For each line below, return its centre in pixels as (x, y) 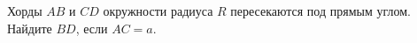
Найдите (30, 28)
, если (92, 28)
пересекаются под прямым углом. (320, 11)
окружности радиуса (158, 11)
